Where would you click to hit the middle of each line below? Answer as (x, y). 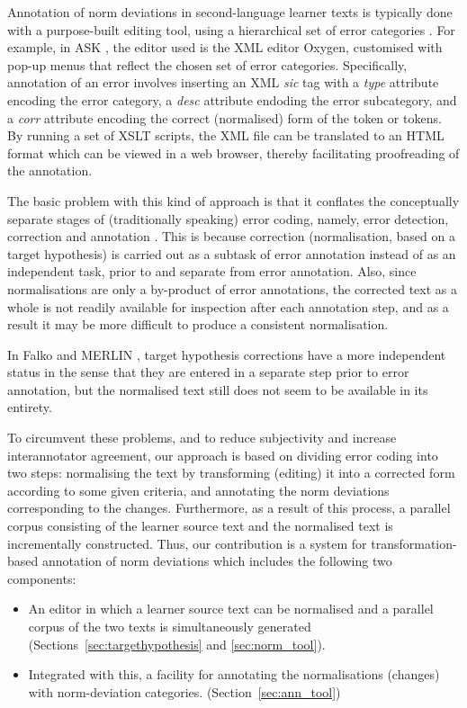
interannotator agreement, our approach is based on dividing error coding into (223, 455)
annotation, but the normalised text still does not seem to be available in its (218, 389)
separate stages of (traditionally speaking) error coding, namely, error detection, (228, 218)
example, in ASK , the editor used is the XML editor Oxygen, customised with (225, 47)
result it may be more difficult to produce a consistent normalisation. (198, 324)
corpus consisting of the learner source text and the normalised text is (200, 526)
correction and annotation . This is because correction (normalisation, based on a (231, 236)
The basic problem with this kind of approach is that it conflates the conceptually (233, 200)
